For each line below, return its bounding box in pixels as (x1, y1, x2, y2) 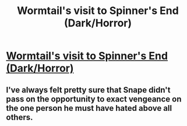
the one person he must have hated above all (6, 103, 172, 113)
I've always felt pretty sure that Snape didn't (6, 85, 171, 94)
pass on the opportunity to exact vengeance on (6, 94, 182, 104)
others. (6, 112, 33, 122)
